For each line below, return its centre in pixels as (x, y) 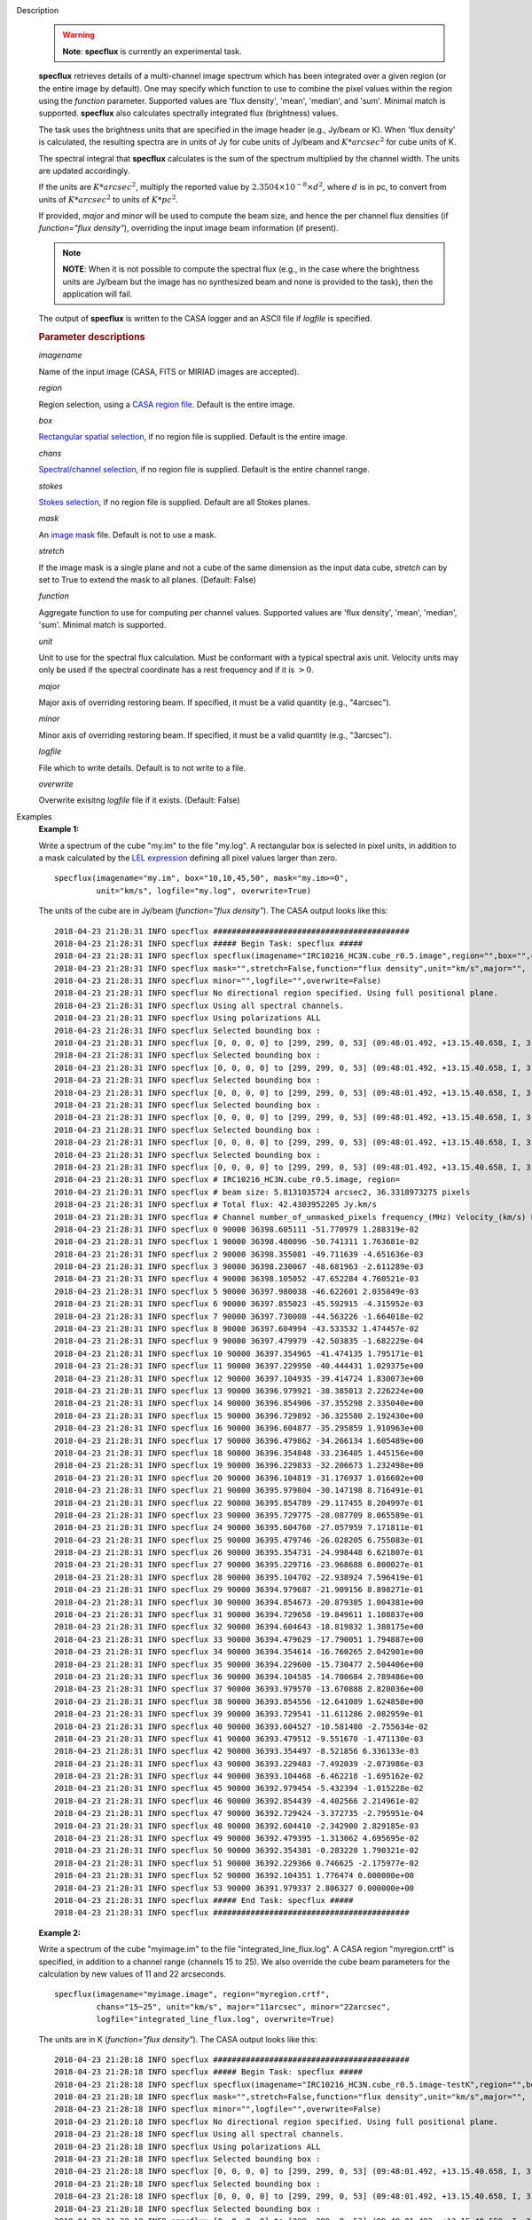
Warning (78, 35)
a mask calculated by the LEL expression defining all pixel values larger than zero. (188, 858)
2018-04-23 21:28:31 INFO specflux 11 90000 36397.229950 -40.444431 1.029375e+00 (239, 1366)
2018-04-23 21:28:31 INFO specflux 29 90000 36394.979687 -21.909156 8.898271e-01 (239, 1590)
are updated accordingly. (84, 170)
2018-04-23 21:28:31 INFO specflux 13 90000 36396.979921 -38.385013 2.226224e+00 (239, 1391)
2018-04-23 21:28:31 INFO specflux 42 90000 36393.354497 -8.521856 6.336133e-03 (237, 1751)
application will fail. (98, 294)
